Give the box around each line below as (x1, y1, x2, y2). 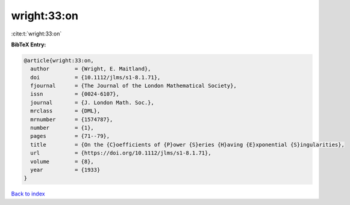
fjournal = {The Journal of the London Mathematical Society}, (30, 82, 237, 90)
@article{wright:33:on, (23, 57, 95, 64)
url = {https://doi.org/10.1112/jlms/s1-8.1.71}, (30, 150, 211, 156)
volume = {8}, (30, 158, 95, 165)
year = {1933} (30, 167, 101, 173)
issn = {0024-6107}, (30, 91, 120, 97)
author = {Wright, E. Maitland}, (30, 66, 151, 72)
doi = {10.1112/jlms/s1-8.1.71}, (30, 74, 161, 81)
